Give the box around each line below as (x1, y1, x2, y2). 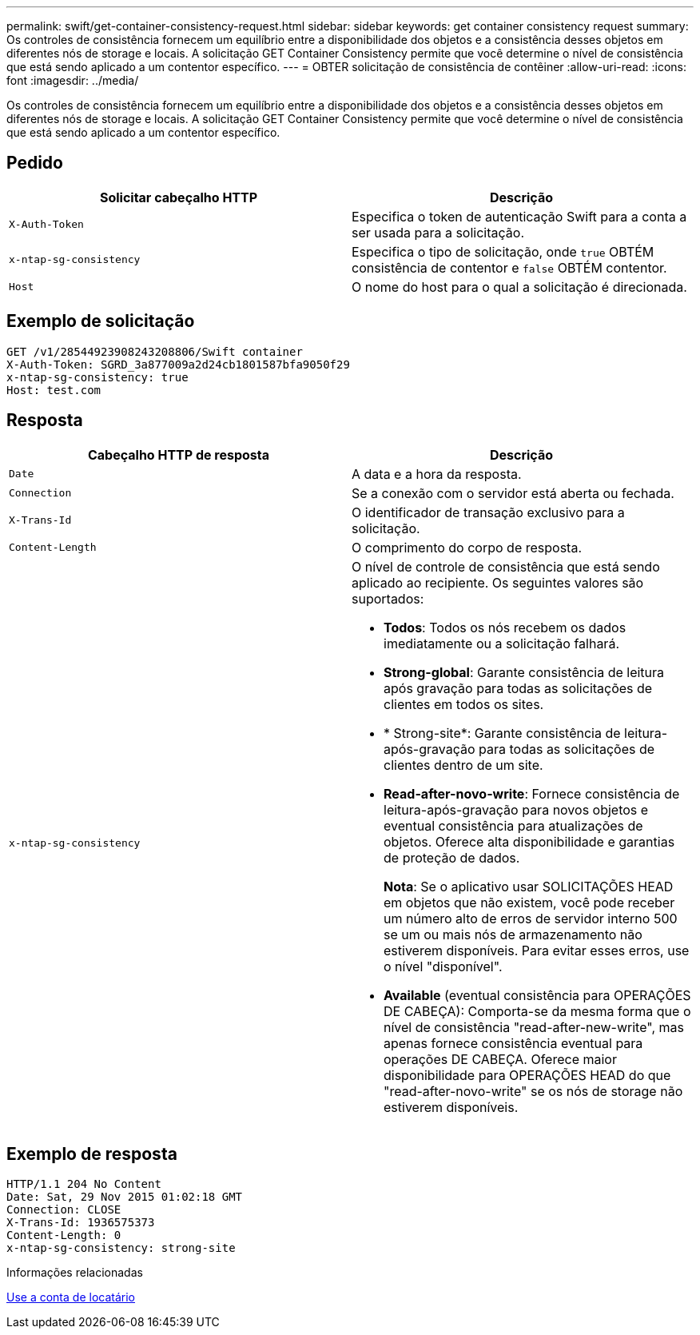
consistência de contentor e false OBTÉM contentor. (352, 259, 667, 276)
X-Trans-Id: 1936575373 (6, 1216, 155, 1229)
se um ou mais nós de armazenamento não (384, 926, 642, 942)
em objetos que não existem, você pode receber (384, 894, 675, 911)
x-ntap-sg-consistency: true (6, 370, 189, 384)
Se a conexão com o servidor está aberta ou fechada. (352, 484, 674, 501)
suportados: (352, 590, 424, 607)
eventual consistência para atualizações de (384, 817, 643, 834)
